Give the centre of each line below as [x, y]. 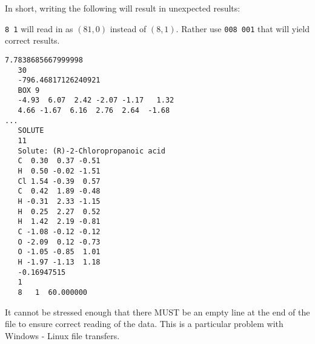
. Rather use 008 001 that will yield [243, 28]
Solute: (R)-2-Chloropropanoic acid [91, 151]
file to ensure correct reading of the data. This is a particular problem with [144, 324]
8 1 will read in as [39, 28]
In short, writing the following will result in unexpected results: [123, 8]
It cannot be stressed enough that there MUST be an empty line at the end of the [157, 312]
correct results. [32, 40]
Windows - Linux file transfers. [62, 335]
